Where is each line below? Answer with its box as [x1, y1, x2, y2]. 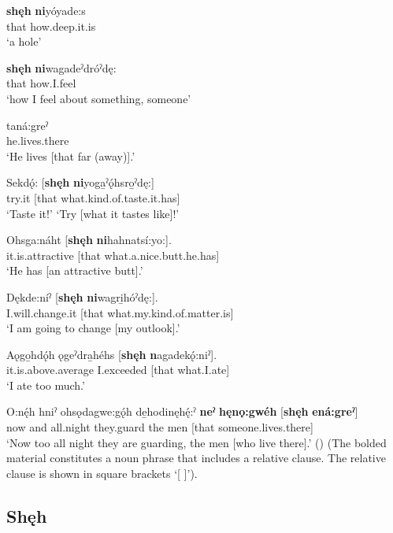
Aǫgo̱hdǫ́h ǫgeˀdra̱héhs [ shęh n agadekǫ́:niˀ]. [6, 346, 217, 362]
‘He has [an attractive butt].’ [6, 262, 143, 279]
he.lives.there [6, 132, 69, 149]
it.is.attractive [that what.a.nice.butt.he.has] [6, 246, 220, 263]
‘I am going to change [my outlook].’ [6, 320, 180, 336]
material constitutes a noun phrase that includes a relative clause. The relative [6, 450, 386, 466]
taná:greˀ [6, 117, 49, 133]
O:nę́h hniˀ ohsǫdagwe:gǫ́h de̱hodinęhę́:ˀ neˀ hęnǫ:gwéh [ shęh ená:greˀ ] [6, 403, 358, 420]
